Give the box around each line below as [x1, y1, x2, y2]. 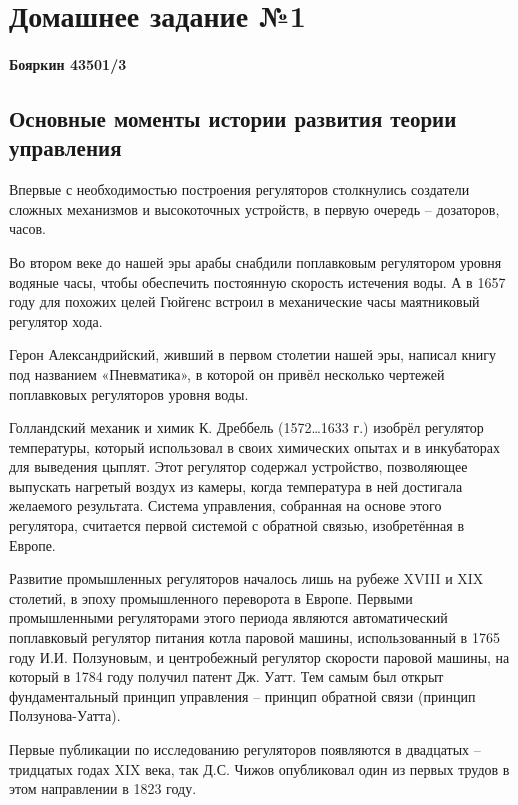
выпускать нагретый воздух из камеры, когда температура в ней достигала [9, 475, 463, 496]
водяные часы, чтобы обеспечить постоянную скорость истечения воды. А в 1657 [9, 271, 506, 292]
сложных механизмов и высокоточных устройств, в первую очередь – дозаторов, [9, 198, 500, 219]
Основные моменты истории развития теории [9, 102, 457, 133]
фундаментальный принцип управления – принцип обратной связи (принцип [9, 685, 476, 706]
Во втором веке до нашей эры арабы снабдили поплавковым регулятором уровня [9, 251, 502, 272]
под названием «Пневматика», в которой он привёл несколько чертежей [9, 363, 445, 384]
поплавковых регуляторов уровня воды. [9, 383, 249, 404]
